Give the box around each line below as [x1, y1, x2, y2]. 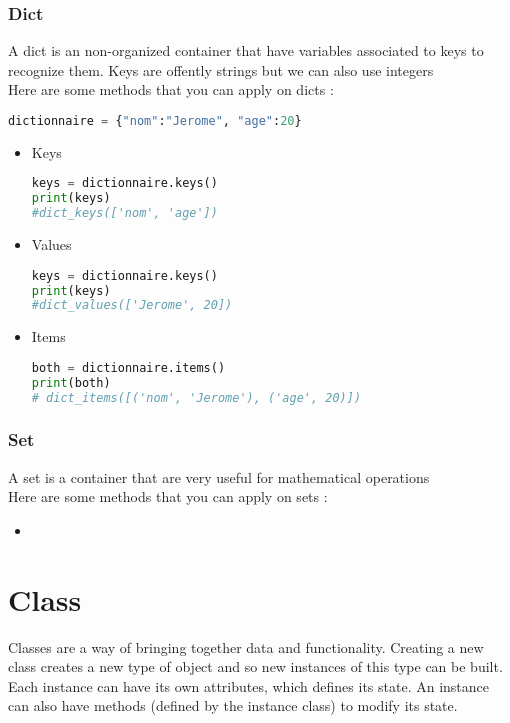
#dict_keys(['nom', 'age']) [31, 206, 218, 221]
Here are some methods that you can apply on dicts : [8, 79, 334, 100]
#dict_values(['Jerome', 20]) [31, 298, 233, 313]
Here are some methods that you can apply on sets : [8, 486, 328, 507]
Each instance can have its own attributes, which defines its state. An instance [8, 675, 490, 696]
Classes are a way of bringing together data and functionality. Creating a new [8, 636, 484, 657]
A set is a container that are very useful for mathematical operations [8, 466, 430, 487]
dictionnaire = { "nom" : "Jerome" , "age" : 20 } [8, 114, 302, 128]
